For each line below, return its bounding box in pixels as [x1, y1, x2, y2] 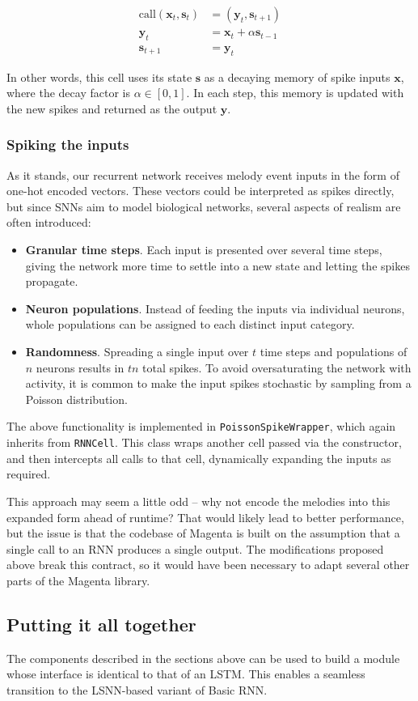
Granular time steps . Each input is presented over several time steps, [25, 241, 382, 258]
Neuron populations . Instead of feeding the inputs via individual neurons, [25, 300, 405, 317]
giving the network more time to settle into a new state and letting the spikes [25, 257, 410, 274]
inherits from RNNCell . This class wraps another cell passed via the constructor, [6, 434, 402, 451]
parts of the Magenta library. [6, 571, 150, 588]
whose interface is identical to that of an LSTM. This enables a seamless [6, 665, 365, 682]
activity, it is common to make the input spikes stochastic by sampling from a [25, 375, 412, 392]
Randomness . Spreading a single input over [25, 343, 249, 360]
